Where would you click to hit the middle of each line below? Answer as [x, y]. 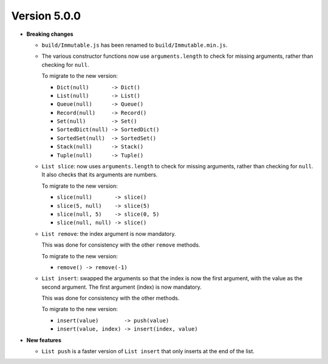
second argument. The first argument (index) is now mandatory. [121, 287]
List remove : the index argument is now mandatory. [109, 233]
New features [44, 340]
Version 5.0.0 [46, 16]
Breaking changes [50, 34]
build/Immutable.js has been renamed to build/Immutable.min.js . [135, 45]
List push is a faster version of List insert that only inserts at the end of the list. [148, 351]
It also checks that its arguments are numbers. [100, 175]
